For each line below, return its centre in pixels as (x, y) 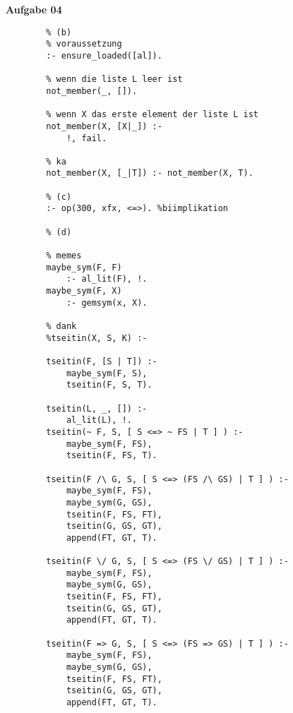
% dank (61, 326)
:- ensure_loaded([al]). (104, 55)
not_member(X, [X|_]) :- (104, 126)
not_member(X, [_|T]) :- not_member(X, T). (150, 173)
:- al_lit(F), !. (107, 279)
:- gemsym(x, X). (107, 302)
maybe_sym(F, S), (107, 373)
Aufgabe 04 (34, 9)
